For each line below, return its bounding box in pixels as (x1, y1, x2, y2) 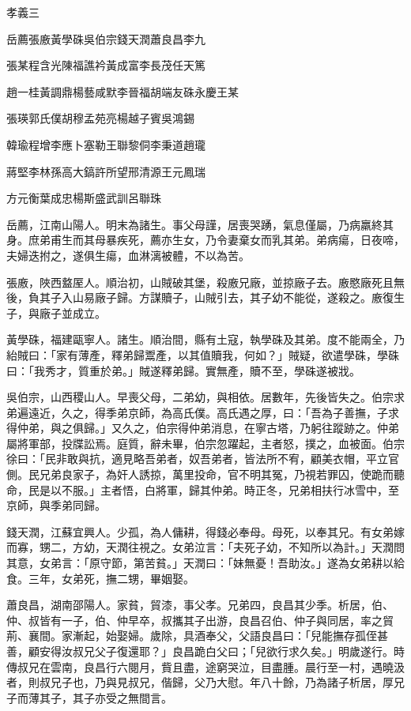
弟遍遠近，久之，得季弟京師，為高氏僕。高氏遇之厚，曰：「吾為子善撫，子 (6, 404, 388, 420)
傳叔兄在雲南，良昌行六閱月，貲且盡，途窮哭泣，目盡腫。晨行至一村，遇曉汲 (6, 658, 405, 675)
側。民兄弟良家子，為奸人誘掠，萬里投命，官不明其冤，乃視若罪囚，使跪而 (6, 466, 394, 483)
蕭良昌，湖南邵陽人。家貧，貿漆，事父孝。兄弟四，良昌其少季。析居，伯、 (6, 596, 394, 613)
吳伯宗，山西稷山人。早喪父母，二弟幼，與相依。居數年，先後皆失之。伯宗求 (6, 389, 405, 405)
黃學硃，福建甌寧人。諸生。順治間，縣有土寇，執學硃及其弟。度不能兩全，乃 (6, 331, 405, 348)
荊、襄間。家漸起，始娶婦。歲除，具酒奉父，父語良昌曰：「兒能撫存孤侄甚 (6, 627, 388, 644)
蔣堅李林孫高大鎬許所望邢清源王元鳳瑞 (6, 163, 205, 179)
